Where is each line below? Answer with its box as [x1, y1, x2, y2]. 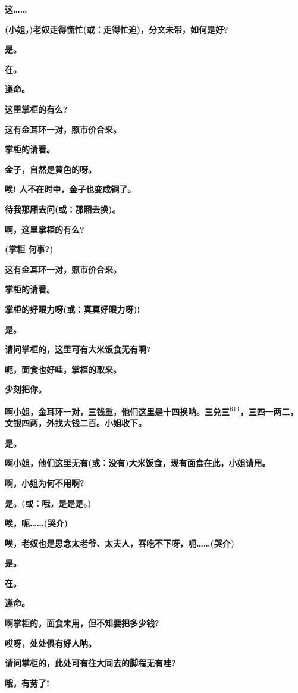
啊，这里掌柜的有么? [5, 223, 84, 235]
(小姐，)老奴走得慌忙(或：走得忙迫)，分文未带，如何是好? [5, 23, 228, 35]
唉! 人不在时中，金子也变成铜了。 [5, 183, 136, 195]
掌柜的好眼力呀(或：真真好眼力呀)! [5, 302, 140, 315]
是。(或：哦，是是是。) [5, 497, 92, 509]
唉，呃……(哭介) [5, 517, 68, 529]
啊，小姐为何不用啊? [5, 476, 84, 489]
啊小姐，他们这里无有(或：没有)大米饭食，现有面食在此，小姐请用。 [5, 457, 271, 469]
